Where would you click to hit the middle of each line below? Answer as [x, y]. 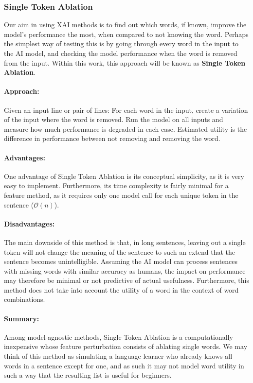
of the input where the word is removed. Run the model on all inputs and [114, 119]
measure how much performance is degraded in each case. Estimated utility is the [126, 129]
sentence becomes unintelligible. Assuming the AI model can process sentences [121, 261]
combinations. [25, 299]
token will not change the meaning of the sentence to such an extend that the [119, 252]
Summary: [22, 318]
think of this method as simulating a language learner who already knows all [118, 356]
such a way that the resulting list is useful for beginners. [88, 375]
